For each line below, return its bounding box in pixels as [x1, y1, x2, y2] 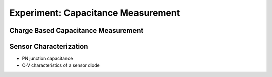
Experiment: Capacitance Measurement [9, 7, 180, 18]
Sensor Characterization [9, 42, 88, 51]
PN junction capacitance [22, 55, 73, 62]
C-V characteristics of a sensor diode [22, 62, 100, 68]
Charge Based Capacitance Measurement [9, 26, 144, 35]
